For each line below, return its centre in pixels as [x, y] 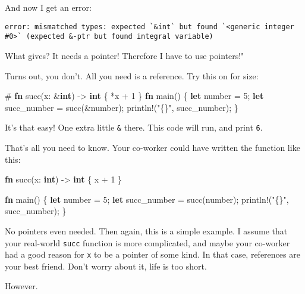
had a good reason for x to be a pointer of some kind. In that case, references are [152, 254]
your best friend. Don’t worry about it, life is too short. [106, 266]
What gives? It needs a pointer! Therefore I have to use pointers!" [125, 55]
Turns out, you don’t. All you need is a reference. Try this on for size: [132, 75]
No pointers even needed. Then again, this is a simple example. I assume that [146, 230]
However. [21, 286]
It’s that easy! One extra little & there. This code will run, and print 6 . [134, 127]
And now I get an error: [48, 7]
